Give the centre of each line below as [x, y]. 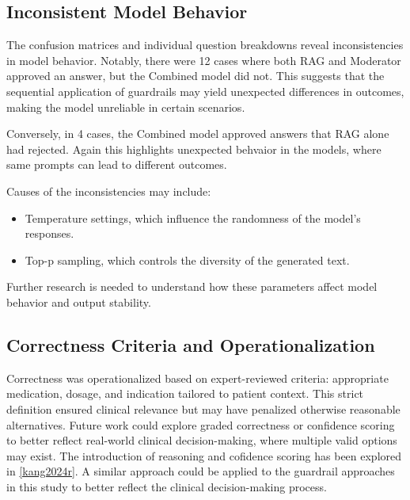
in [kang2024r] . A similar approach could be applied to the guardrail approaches [201, 471]
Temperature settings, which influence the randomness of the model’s [193, 218]
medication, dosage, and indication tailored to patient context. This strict [185, 393]
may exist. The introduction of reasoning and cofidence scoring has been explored [204, 455]
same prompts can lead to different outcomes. [117, 164]
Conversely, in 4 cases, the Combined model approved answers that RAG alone [198, 134]
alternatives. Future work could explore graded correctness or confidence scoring [201, 424]
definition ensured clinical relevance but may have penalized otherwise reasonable [203, 408]
